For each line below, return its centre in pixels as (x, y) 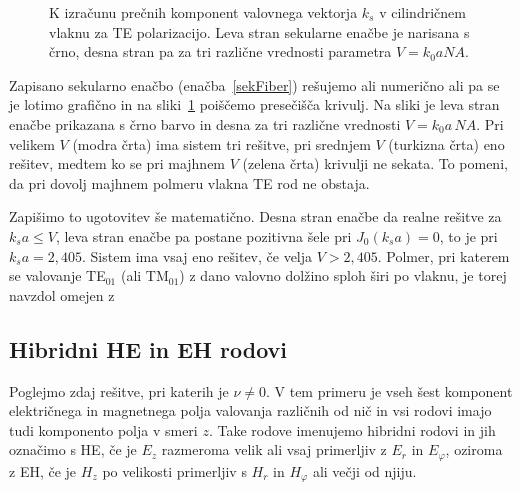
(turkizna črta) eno (446, 143)
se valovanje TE (57, 275)
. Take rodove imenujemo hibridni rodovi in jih (352, 429)
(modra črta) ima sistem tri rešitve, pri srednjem (221, 143)
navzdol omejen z (62, 294)
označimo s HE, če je (73, 449)
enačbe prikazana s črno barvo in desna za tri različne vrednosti (205, 123)
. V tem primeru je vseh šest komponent (389, 390)
